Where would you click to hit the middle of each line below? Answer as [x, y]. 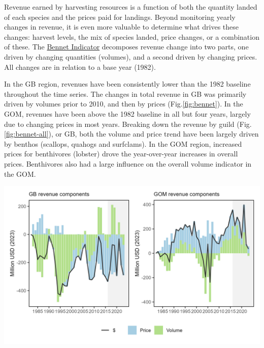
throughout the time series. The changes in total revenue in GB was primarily [125, 93]
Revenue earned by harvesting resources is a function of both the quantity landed [131, 7]
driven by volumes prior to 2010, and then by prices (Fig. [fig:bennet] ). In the [124, 104]
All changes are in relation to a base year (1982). [80, 66]
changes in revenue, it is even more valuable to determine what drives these [122, 27]
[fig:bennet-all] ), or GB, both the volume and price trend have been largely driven [131, 134]
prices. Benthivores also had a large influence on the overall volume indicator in [128, 163]
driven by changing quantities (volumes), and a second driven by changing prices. [131, 56]
